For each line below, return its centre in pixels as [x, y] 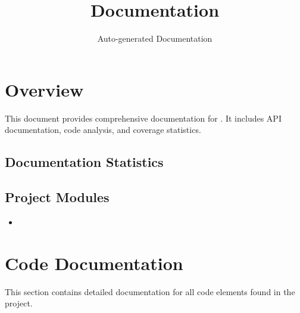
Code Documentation [94, 263]
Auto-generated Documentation [155, 38]
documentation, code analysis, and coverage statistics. [103, 130]
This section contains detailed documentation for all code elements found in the [150, 291]
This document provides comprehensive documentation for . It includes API [143, 118]
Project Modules [57, 197]
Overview [44, 89]
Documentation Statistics [84, 162]
